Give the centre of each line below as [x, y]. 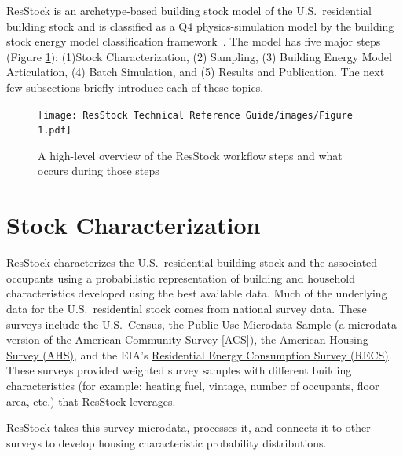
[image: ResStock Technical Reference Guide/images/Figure [195, 115]
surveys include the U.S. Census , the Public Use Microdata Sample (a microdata [201, 324]
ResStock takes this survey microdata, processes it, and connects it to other [189, 427]
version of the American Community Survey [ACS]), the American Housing [187, 339]
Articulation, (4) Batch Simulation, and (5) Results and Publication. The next [196, 72]
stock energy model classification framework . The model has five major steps [194, 41]
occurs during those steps [99, 171]
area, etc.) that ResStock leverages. [91, 401]
